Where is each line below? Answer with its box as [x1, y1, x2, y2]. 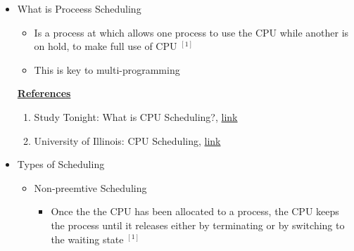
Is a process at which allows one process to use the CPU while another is [34, 25, 349, 39]
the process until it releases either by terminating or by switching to [51, 217, 345, 232]
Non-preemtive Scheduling [34, 180, 147, 195]
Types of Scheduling [17, 157, 105, 172]
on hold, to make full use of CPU [34, 39, 177, 53]
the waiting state [51, 231, 124, 246]
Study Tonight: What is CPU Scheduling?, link [34, 109, 238, 124]
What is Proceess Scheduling [17, 1, 141, 15]
